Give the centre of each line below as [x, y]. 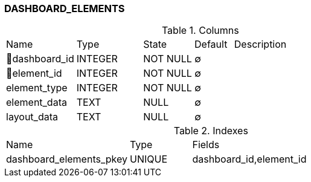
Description [260, 44]
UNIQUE [148, 159]
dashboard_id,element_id [249, 159]
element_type [37, 88]
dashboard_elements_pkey [67, 159]
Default [211, 44]
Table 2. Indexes [211, 131]
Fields [206, 145]
